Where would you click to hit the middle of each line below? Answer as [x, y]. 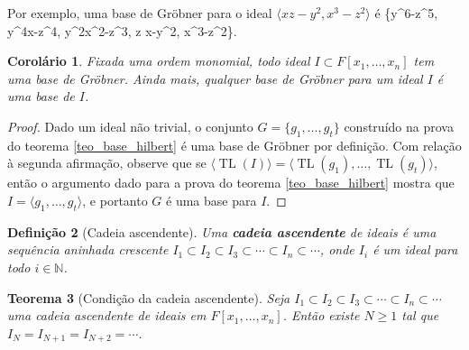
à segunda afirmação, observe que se [107, 163]
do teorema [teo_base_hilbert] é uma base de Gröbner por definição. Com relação [234, 145]
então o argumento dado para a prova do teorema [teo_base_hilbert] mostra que [231, 183]
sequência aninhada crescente [88, 249]
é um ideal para [415, 249]
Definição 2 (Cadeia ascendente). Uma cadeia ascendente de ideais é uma [222, 231]
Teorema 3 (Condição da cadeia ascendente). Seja [149, 297]
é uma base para [212, 200]
